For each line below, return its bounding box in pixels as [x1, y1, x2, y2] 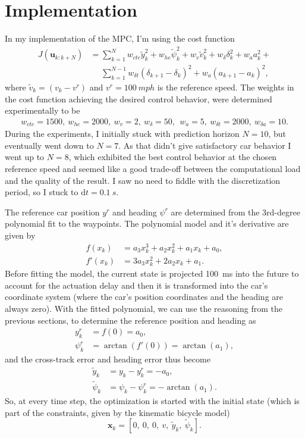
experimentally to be [5, 104, 80, 117]
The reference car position [5, 205, 100, 218]
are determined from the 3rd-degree [171, 205, 300, 218]
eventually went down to [5, 139, 94, 151]
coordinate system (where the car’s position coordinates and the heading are [5, 290, 284, 303]
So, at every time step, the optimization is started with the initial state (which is [5, 394, 300, 406]
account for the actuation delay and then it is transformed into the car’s [5, 279, 268, 291]
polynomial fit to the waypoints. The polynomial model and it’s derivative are [5, 217, 289, 230]
